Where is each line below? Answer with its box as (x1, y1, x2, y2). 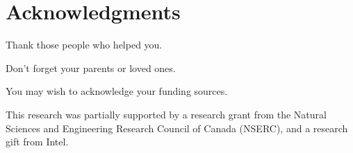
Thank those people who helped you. (6, 37, 163, 52)
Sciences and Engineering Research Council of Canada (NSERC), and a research (6, 120, 348, 135)
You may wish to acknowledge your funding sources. (6, 84, 228, 98)
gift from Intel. (6, 134, 69, 149)
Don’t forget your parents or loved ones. (6, 60, 176, 75)
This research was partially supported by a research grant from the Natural (6, 107, 327, 121)
